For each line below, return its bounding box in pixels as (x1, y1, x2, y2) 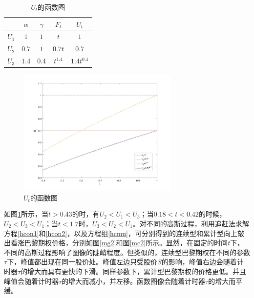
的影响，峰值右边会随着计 (161, 257, 244, 267)
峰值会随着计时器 (4, 276, 59, 286)
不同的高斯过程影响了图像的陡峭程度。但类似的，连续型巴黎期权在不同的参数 (4, 247, 250, 257)
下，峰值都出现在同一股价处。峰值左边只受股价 (7, 257, 158, 267)
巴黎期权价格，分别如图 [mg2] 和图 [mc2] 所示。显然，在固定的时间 (24, 238, 228, 248)
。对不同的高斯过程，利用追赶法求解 (132, 218, 249, 228)
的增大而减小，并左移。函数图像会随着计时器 (62, 276, 206, 286)
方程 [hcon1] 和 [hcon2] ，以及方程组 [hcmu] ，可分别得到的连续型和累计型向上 (4, 228, 237, 238)
